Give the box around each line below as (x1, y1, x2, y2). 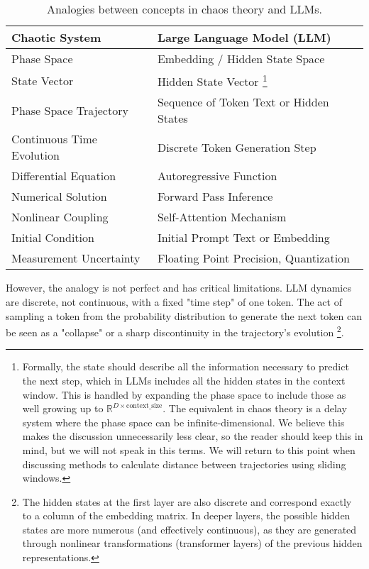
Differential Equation (11, 167, 116, 184)
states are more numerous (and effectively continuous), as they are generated (22, 521, 357, 536)
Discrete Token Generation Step (157, 138, 316, 155)
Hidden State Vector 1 (157, 71, 268, 90)
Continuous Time (11, 131, 97, 148)
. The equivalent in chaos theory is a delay (163, 401, 347, 416)
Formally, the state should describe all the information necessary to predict (22, 359, 349, 374)
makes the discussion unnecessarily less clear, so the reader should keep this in (22, 429, 363, 443)
